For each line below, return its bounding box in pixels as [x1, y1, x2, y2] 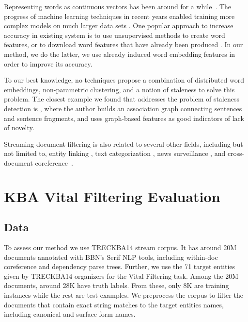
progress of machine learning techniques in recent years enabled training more [4, 11, 235, 21]
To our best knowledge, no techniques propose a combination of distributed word [4, 75, 244, 85]
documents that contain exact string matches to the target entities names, [4, 299, 224, 309]
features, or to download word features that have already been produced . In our [4, 39, 243, 50]
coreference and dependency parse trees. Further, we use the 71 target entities [4, 261, 235, 271]
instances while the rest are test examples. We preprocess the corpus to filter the [4, 290, 243, 300]
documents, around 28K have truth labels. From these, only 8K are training [4, 280, 229, 290]
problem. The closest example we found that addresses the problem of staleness [4, 94, 240, 104]
